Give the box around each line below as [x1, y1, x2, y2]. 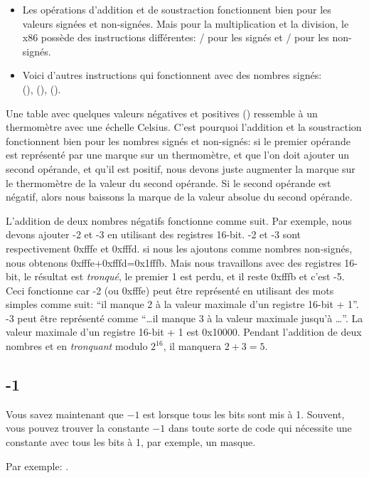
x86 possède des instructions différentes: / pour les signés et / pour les [22, 30, 329, 45]
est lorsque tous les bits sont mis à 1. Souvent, [143, 406, 345, 421]
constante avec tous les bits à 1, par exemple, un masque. [6, 435, 256, 450]
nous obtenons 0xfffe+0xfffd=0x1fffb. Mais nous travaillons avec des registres [6, 255, 341, 270]
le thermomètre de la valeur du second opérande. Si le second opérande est [6, 175, 331, 190]
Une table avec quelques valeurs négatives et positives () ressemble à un [6, 105, 318, 120]
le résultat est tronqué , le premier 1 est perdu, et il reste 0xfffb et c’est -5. [23, 269, 345, 284]
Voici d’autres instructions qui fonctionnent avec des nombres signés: [22, 68, 322, 83]
